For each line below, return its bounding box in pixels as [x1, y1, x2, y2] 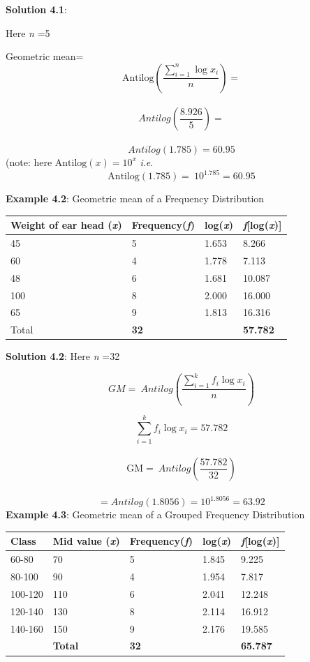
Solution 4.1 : [6, 2, 67, 16]
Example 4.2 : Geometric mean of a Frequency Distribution [6, 191, 265, 206]
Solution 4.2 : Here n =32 [6, 349, 120, 363]
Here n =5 [6, 25, 50, 40]
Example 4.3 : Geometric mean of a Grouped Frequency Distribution [6, 507, 305, 522]
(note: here [6, 154, 52, 169]
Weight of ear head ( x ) [10, 218, 122, 232]
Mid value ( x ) [52, 534, 120, 548]
